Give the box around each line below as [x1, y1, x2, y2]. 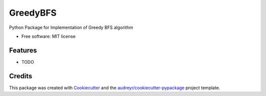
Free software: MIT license [21, 33, 76, 39]
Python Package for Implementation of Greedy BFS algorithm [9, 24, 133, 30]
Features [9, 46, 37, 54]
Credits [9, 72, 33, 80]
